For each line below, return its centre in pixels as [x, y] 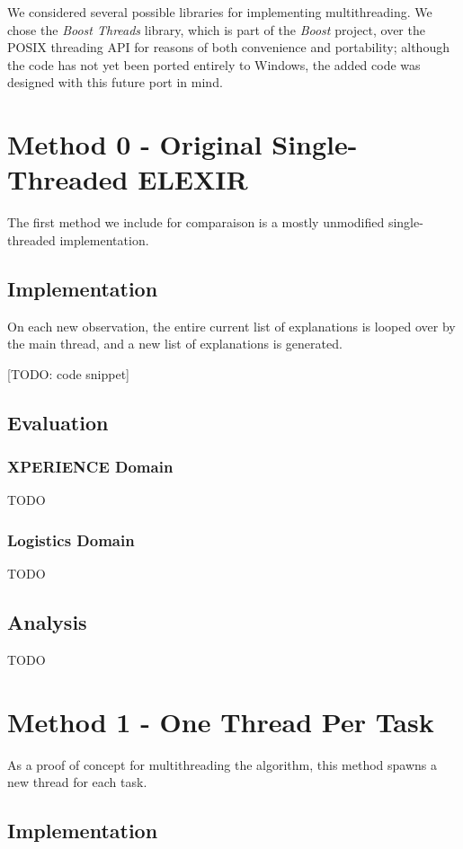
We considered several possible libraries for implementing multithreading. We [220, 12]
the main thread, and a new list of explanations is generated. [175, 344]
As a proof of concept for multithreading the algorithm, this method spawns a [223, 764]
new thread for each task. [77, 782]
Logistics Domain [71, 539]
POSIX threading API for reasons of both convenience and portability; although [228, 47]
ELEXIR [193, 179]
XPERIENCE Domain [90, 467]
